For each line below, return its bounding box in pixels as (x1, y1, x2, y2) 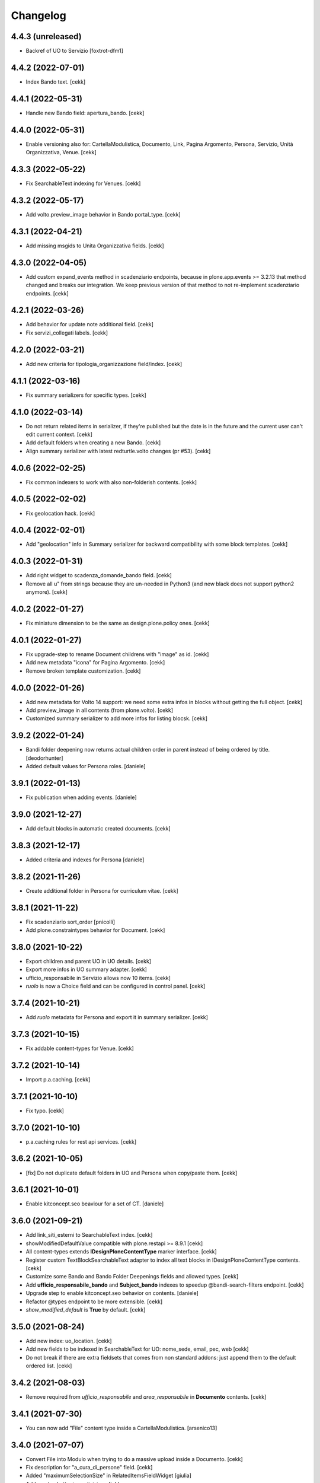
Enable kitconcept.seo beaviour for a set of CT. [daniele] (25, 1200, 164, 1207)
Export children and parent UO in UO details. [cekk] (25, 957, 151, 965)
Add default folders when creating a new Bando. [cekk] (25, 439, 161, 446)
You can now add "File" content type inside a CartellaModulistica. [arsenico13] (25, 1424, 217, 1431)
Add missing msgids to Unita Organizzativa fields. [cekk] (25, 242, 164, 249)
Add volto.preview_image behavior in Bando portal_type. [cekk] (25, 211, 181, 218)
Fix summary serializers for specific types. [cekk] (25, 392, 146, 399)
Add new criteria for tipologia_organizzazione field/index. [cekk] (25, 360, 183, 367)
